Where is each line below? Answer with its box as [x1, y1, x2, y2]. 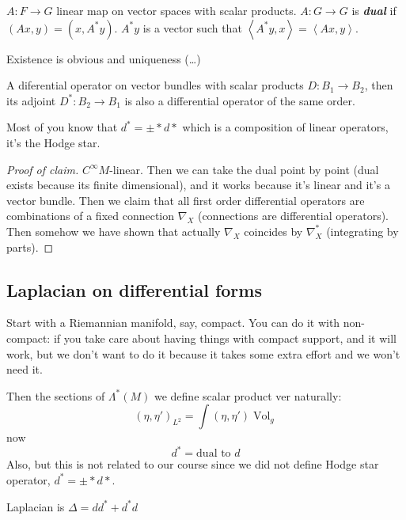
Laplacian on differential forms [6, 277, 262, 302]
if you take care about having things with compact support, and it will [53, 329, 397, 346]
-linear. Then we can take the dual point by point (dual [109, 161, 379, 177]
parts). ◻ [6, 238, 54, 255]
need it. [6, 361, 43, 378]
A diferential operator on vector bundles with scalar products [6, 77, 304, 93]
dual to [196, 448, 231, 460]
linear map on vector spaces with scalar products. [56, 2, 297, 18]
